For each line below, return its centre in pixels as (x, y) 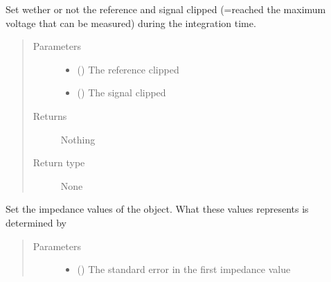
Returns (50, 115)
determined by (36, 222)
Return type (59, 162)
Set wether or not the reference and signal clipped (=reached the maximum (166, 9)
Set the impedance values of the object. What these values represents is (157, 209)
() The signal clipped (122, 92)
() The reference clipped (128, 69)
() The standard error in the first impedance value (184, 269)
